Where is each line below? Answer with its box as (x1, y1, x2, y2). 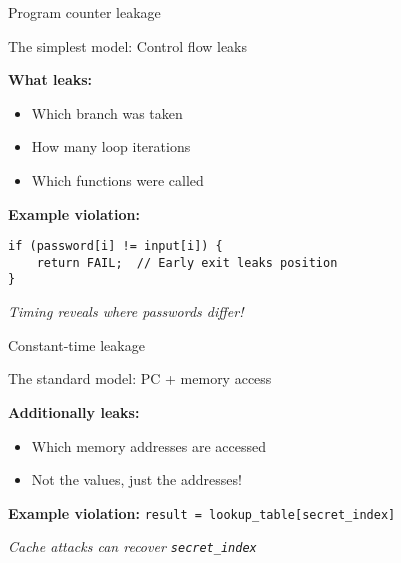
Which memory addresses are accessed (31, 435, 266, 456)
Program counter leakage (8, 2, 161, 22)
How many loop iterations (31, 136, 191, 157)
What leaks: (8, 69, 93, 90)
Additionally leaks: (8, 401, 140, 422)
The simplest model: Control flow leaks (8, 35, 248, 56)
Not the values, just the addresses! (31, 469, 242, 490)
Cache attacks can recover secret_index (8, 536, 257, 557)
